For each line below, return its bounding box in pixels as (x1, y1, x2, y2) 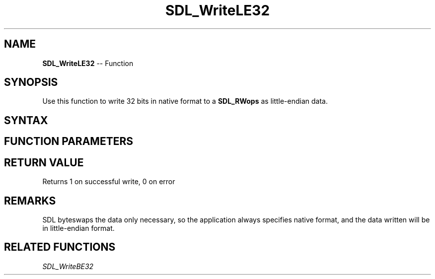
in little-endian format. (42, 223, 115, 232)
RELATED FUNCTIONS (4, 241, 116, 254)
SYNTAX (4, 114, 48, 127)
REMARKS (4, 194, 56, 207)
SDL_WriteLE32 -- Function (42, 59, 134, 68)
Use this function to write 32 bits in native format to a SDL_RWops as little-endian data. (42, 97, 328, 106)
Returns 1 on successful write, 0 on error (42, 177, 175, 186)
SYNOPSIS (4, 76, 58, 89)
